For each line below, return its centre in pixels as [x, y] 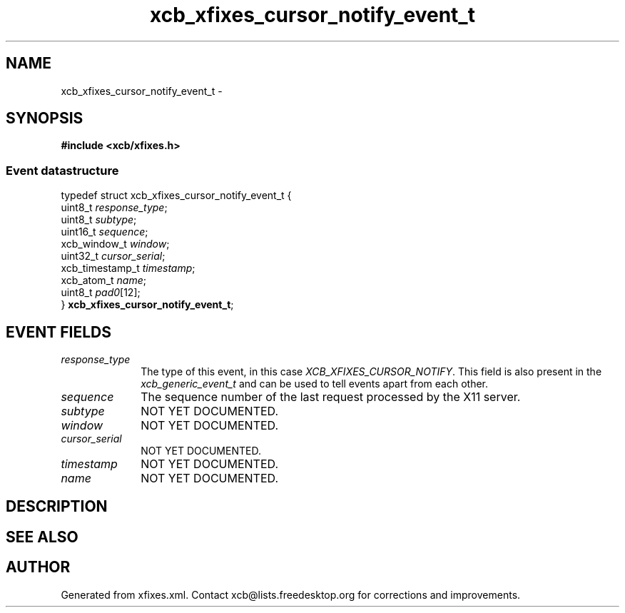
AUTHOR [38, 567]
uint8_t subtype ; [99, 220]
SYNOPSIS [45, 118]
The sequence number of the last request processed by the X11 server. [331, 397]
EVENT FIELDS [59, 332]
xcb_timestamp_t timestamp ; [128, 268]
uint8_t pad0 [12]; [101, 293]
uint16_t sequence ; [105, 232]
